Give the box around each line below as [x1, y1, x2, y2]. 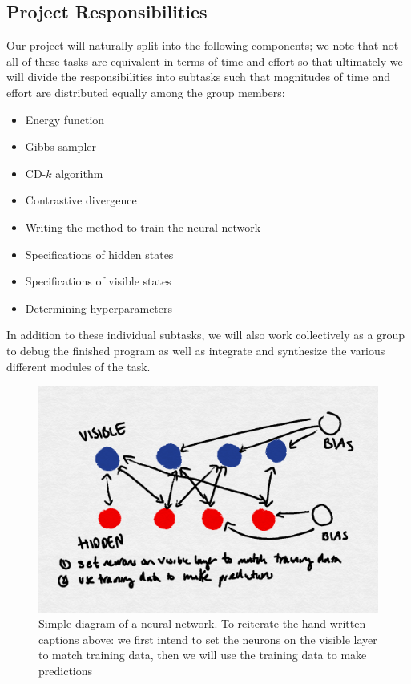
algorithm [55, 164, 103, 181]
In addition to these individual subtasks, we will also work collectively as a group [6, 326, 405, 343]
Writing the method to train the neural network [25, 218, 261, 235]
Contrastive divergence [25, 192, 137, 208]
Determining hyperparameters [25, 299, 173, 316]
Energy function [25, 111, 105, 127]
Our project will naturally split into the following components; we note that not [6, 37, 399, 54]
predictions [38, 662, 93, 678]
